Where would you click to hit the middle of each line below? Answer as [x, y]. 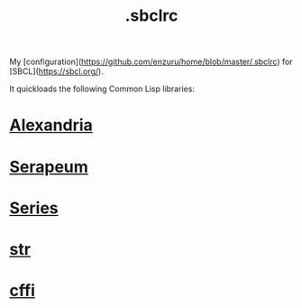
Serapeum [49, 167]
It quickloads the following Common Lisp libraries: [102, 89]
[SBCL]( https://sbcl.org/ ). [56, 71]
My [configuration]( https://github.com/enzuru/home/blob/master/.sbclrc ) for [151, 62]
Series [34, 208]
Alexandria [51, 125]
